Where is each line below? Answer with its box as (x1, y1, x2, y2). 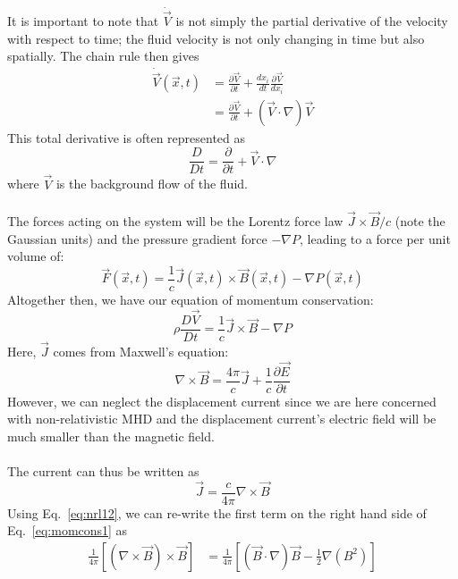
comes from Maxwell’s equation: (53, 342, 229, 360)
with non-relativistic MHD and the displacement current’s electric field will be (7, 409, 437, 428)
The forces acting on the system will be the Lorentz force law (7, 212, 343, 231)
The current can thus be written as (7, 462, 199, 481)
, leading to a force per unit (300, 229, 451, 248)
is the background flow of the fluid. (55, 174, 248, 193)
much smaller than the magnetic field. (7, 427, 215, 446)
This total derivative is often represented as (7, 128, 246, 147)
